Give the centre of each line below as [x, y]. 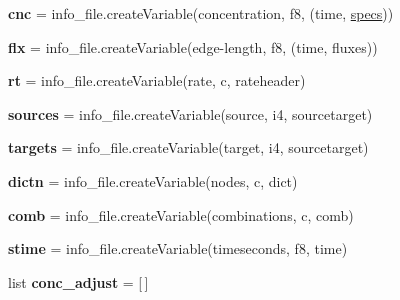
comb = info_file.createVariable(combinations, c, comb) [181, 214]
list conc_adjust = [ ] [78, 281]
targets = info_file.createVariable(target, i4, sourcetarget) [188, 147]
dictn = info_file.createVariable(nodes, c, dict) [153, 180]
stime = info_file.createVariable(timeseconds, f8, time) [178, 248]
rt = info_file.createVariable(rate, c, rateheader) [157, 80]
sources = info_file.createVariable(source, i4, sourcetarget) [190, 113]
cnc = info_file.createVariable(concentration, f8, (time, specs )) [201, 13]
